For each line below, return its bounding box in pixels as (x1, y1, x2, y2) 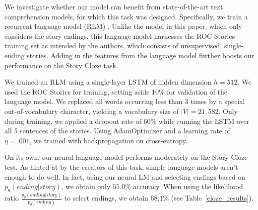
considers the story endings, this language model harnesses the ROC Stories (4, 30, 235, 41)
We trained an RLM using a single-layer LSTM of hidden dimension (4, 77, 212, 87)
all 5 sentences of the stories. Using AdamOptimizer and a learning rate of (4, 125, 230, 136)
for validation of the (167, 86, 228, 97)
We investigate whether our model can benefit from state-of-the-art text (4, 1, 223, 11)
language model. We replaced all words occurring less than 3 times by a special (4, 96, 245, 106)
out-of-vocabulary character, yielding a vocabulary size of (4, 105, 179, 116)
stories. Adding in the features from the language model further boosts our (27, 50, 255, 60)
